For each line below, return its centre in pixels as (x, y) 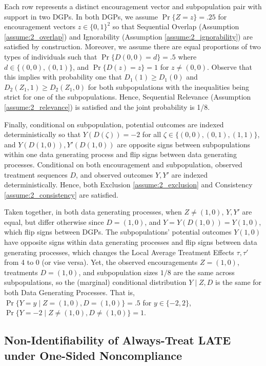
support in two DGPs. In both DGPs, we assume (81, 16)
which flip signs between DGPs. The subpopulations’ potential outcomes (118, 232)
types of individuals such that (51, 56)
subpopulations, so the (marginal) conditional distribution (95, 282)
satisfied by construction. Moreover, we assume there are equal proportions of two (132, 46)
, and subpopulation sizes (118, 272)
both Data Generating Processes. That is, (69, 292)
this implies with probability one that (63, 77)
